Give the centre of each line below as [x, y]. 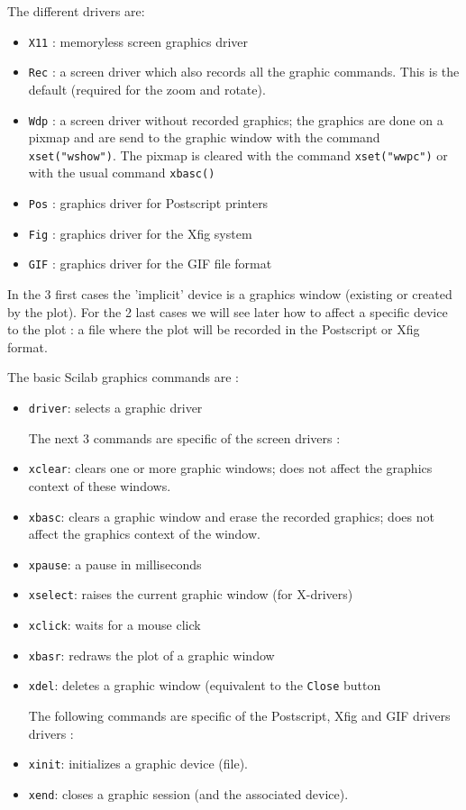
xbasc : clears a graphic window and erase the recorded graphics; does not [231, 516]
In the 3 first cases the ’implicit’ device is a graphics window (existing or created [230, 294]
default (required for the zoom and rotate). [147, 89]
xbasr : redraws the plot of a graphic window [151, 655]
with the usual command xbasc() [122, 173]
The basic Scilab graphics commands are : [123, 377]
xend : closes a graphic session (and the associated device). [188, 793]
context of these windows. [100, 485]
